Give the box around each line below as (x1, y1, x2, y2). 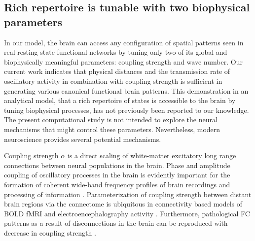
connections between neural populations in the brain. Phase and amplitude (4, 160, 230, 170)
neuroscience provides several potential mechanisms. (4, 134, 161, 144)
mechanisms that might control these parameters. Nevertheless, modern (4, 124, 220, 134)
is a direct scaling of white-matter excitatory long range (67, 150, 236, 161)
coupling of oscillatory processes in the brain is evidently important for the (4, 170, 230, 180)
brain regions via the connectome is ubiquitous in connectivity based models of (4, 199, 243, 209)
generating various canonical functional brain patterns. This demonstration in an (4, 85, 249, 96)
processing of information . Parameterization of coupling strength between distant (4, 189, 252, 199)
